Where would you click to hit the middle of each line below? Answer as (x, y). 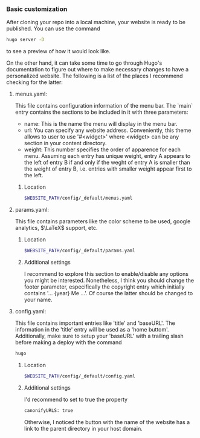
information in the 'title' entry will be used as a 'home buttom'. (92, 329)
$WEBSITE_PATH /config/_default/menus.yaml (78, 198)
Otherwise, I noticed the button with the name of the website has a (107, 422)
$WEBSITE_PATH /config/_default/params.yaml (80, 251)
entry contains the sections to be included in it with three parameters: (102, 112)
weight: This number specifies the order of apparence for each (102, 149)
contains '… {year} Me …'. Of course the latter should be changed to (108, 293)
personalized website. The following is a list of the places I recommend (95, 76)
